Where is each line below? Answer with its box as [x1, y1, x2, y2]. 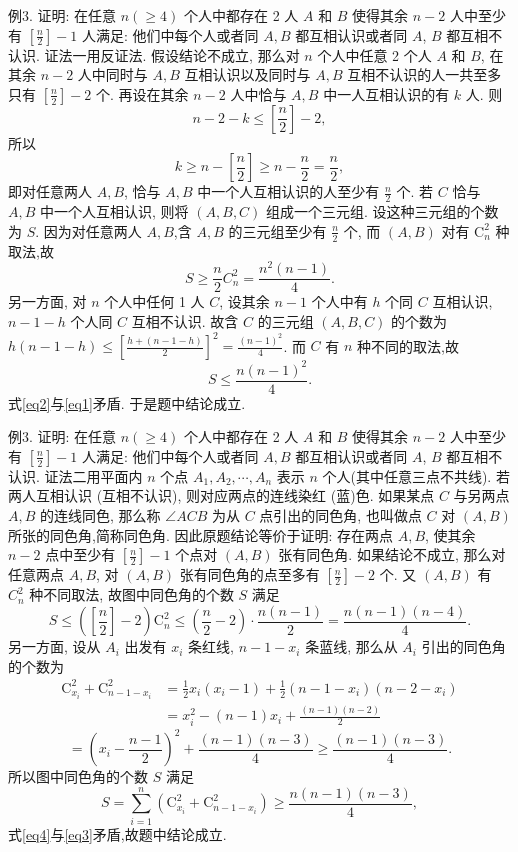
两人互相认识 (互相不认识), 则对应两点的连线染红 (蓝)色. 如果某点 [8, 485, 435, 506]
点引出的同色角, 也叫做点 [259, 504, 422, 525]
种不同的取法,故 [357, 335, 459, 356]
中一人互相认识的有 [323, 83, 450, 104]
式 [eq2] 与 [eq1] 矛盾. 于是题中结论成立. [8, 392, 246, 413]
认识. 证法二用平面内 [8, 465, 143, 486]
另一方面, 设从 [8, 636, 101, 657]
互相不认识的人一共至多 [347, 64, 502, 85]
